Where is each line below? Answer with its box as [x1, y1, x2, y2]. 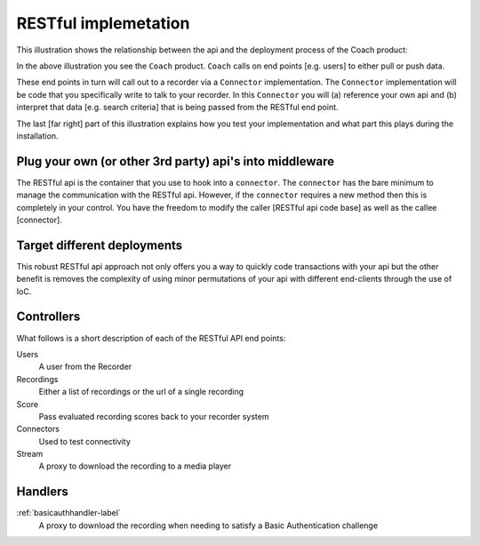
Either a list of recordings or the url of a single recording [38, 387, 244, 397]
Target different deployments [16, 237, 183, 252]
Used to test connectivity [38, 436, 131, 446]
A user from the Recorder [38, 361, 132, 373]
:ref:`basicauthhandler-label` [16, 508, 122, 518]
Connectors [16, 423, 60, 435]
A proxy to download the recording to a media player [38, 461, 232, 471]
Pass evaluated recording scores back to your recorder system [38, 411, 269, 421]
